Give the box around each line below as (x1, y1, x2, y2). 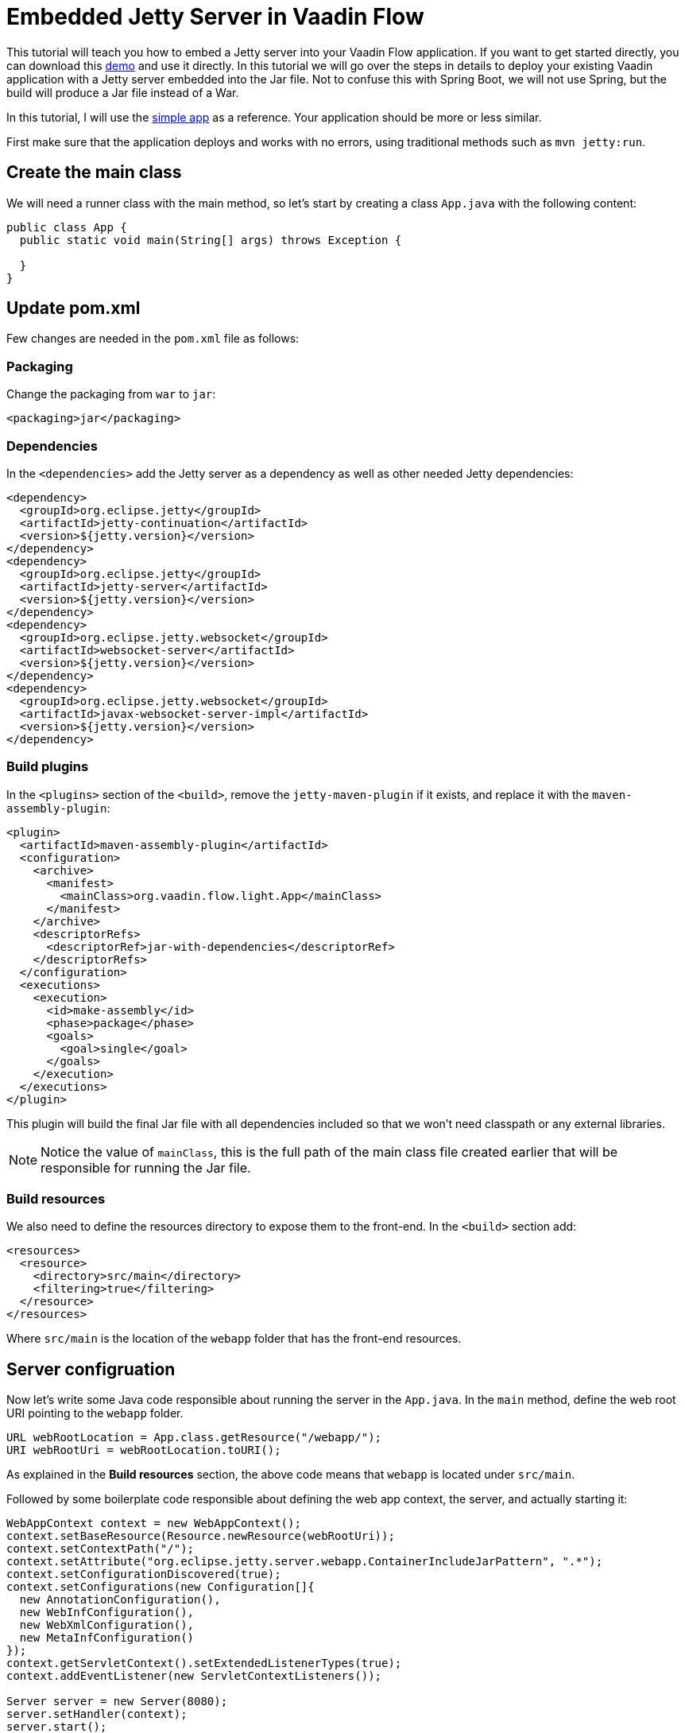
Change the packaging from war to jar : (6, 387, 216, 401)
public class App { (6, 220, 127, 234)
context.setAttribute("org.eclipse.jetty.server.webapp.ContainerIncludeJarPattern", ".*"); (6, 1555, 603, 1568)
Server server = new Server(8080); (6, 1695, 228, 1708)
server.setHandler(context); (6, 1708, 188, 1721)
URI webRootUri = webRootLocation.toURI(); (6, 1444, 281, 1457)
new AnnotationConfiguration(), (19, 1593, 221, 1607)
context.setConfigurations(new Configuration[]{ (6, 1580, 315, 1594)
